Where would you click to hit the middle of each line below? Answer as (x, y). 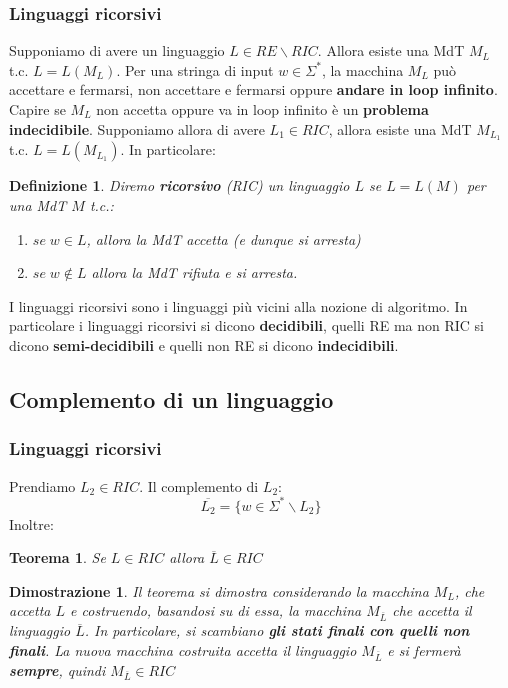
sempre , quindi (57, 669)
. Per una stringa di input (195, 69)
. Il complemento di (199, 485)
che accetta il (432, 610)
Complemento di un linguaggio (171, 399)
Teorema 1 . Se (57, 557)
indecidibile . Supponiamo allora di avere (137, 128)
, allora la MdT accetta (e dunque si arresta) (223, 238)
